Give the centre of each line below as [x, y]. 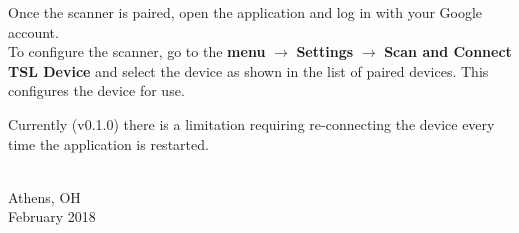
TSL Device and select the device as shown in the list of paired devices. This [248, 70]
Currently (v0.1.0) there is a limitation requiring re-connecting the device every [251, 123]
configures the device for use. [96, 90]
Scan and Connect [448, 51]
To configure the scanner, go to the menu [137, 51]
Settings [325, 51]
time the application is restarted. [108, 143]
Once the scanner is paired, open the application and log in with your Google [245, 12]
